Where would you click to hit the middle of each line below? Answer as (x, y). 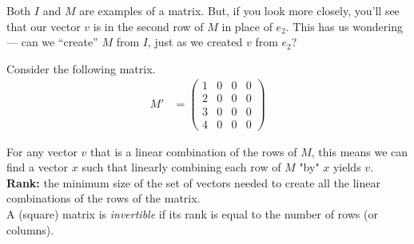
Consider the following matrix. (81, 68)
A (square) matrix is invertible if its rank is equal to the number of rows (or (192, 213)
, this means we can (360, 151)
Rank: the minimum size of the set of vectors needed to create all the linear (193, 182)
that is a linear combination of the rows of (194, 151)
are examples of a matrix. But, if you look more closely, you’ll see (239, 10)
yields (347, 167)
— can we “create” (52, 42)
